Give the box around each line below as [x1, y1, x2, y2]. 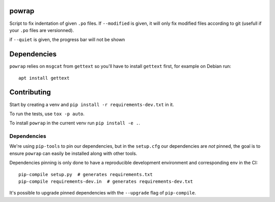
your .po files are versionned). [9, 27, 74, 33]
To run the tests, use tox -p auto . [9, 111, 85, 117]
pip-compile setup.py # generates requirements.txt [18, 172, 153, 177]
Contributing [9, 88, 51, 96]
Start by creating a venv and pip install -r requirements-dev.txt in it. [9, 102, 174, 108]
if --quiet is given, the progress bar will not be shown [9, 37, 125, 43]
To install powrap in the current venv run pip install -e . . [9, 120, 140, 126]
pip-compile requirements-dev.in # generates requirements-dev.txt [18, 178, 193, 184]
